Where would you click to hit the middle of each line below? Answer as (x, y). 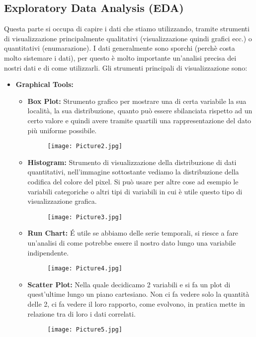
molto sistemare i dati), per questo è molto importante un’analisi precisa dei (120, 57)
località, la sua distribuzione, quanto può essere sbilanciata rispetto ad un (140, 111)
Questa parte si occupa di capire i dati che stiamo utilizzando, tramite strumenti (127, 29)
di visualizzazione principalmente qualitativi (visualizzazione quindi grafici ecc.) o (128, 38)
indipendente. (48, 252)
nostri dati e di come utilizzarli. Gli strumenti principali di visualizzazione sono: (126, 67)
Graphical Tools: (44, 84)
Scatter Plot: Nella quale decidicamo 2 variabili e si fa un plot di (129, 284)
